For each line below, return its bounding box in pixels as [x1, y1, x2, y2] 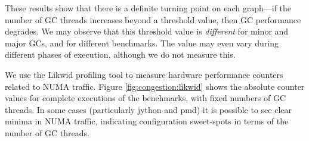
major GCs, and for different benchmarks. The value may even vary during [5, 36, 279, 49]
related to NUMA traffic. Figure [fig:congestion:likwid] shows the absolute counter [5, 80, 305, 92]
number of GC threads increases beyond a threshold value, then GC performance [5, 13, 301, 26]
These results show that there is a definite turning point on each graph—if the [5, 2, 292, 14]
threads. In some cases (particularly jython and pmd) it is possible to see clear [5, 103, 292, 115]
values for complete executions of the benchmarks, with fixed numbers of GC [5, 92, 286, 104]
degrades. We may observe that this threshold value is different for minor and [5, 25, 289, 37]
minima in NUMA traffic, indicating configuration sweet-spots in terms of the [5, 115, 289, 127]
